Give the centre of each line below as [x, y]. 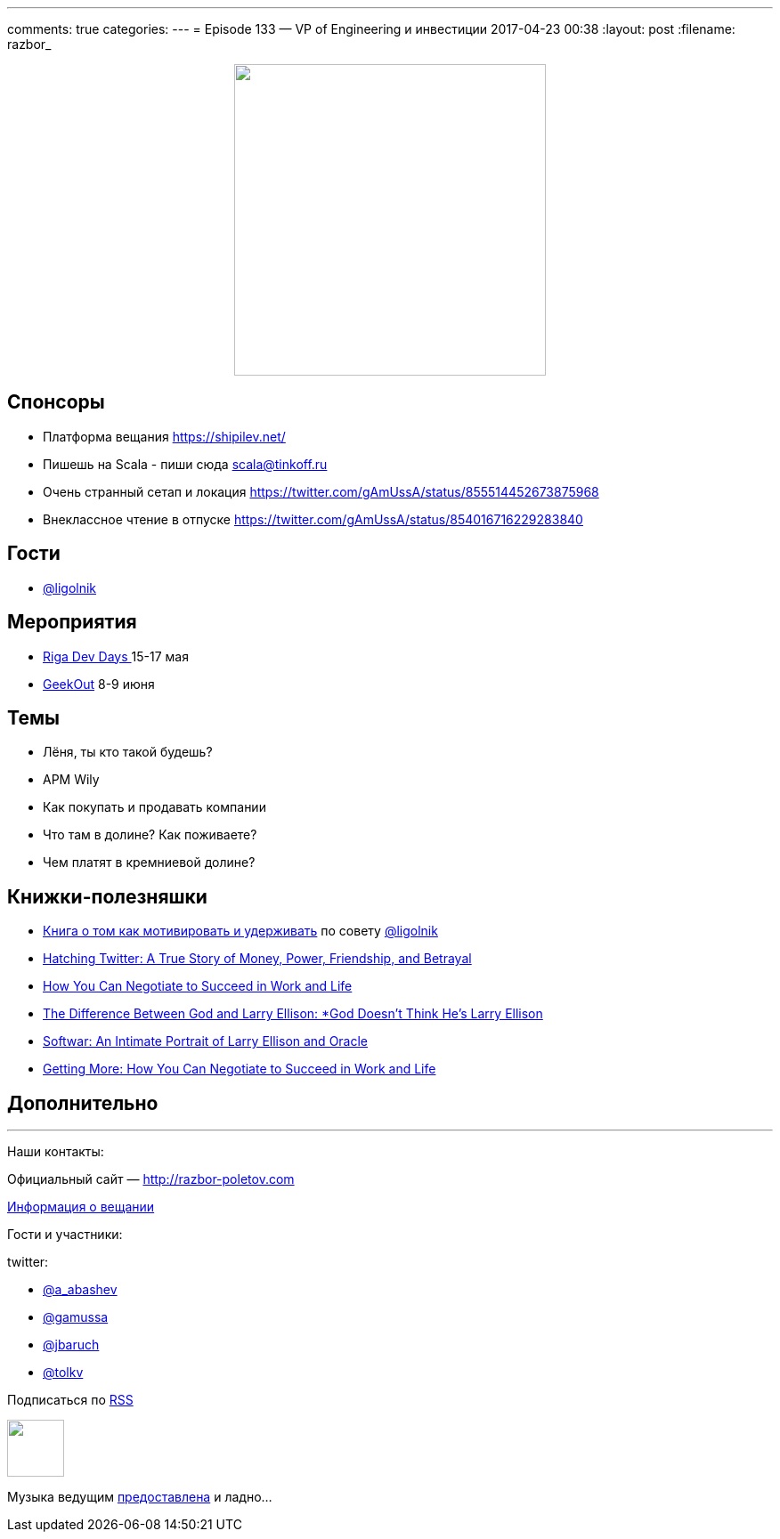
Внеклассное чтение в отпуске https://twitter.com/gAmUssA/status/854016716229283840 [313, 519]
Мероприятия [72, 622]
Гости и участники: [65, 1235]
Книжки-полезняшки [107, 896]
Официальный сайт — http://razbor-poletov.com [151, 1179]
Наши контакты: [56, 1152]
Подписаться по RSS [70, 1400]
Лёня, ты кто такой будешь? [128, 752]
